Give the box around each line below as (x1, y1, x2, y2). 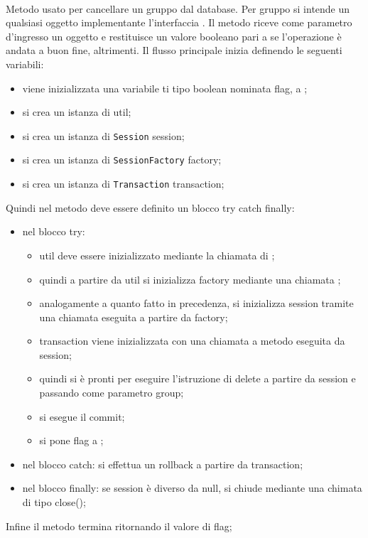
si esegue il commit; (39, 409, 125, 424)
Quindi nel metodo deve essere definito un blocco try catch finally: (6, 200, 295, 215)
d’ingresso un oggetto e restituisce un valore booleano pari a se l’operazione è (6, 28, 342, 43)
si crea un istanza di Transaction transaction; (22, 176, 224, 191)
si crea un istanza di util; (22, 104, 131, 119)
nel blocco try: (22, 224, 85, 239)
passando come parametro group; (39, 385, 184, 400)
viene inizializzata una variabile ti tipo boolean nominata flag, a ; (22, 80, 308, 95)
